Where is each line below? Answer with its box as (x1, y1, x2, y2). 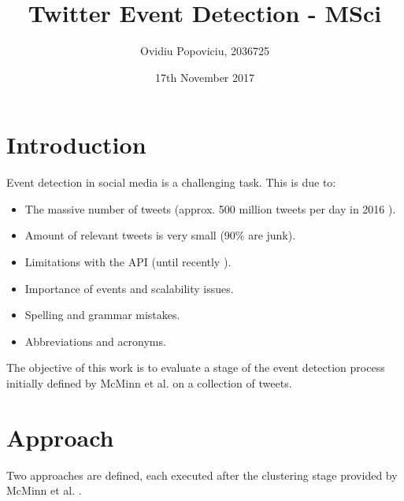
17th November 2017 (154, 69, 255, 85)
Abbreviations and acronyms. (24, 332, 166, 349)
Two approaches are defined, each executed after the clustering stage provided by (6, 466, 398, 483)
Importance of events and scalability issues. (24, 280, 234, 296)
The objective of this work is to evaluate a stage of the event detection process (6, 359, 385, 376)
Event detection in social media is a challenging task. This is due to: (6, 174, 336, 191)
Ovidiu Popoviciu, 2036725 (140, 43, 269, 59)
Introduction (6, 128, 146, 161)
